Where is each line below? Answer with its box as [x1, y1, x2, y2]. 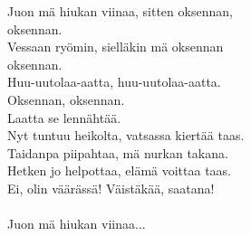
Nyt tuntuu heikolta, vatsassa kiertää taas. [7, 126, 245, 145]
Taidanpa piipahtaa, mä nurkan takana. [7, 143, 228, 162]
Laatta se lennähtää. [7, 108, 121, 127]
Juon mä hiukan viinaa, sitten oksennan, [7, 2, 233, 20]
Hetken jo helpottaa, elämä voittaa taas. [7, 161, 232, 180]
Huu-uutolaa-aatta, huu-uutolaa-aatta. [7, 72, 221, 91]
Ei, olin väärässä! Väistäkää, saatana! [7, 178, 215, 197]
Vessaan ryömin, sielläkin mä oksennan [7, 37, 224, 56]
